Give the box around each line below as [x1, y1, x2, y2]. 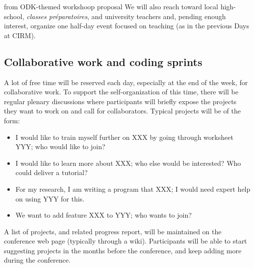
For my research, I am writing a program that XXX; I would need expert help [15, 183, 251, 194]
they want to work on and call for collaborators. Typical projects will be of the [4, 106, 241, 116]
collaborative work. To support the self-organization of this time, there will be [4, 87, 239, 97]
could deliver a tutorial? [15, 167, 88, 178]
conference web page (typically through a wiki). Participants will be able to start [4, 236, 247, 246]
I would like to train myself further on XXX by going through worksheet [15, 132, 233, 142]
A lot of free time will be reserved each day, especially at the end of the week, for [4, 77, 248, 87]
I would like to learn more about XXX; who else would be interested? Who [15, 157, 241, 168]
